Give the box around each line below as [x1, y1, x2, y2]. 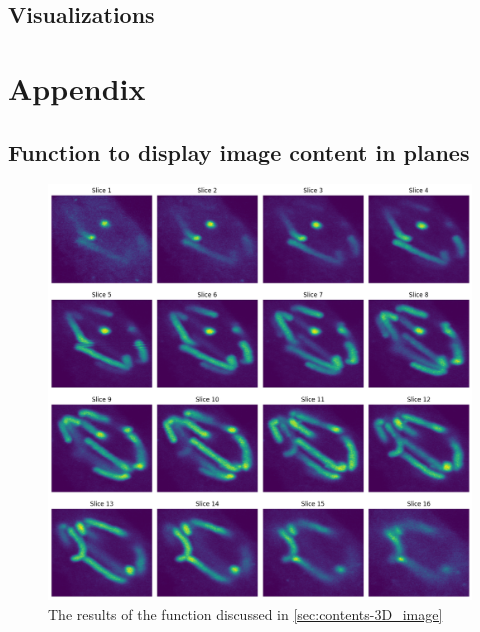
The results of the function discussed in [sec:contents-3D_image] [48, 604, 443, 625]
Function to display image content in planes [8, 136, 470, 167]
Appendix [8, 67, 146, 108]
